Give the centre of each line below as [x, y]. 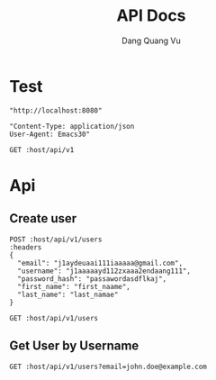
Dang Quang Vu [151, 41]
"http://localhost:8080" [56, 110]
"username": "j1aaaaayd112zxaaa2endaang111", [104, 271]
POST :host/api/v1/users [56, 240]
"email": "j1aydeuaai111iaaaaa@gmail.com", [100, 263]
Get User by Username [74, 346]
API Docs [151, 16]
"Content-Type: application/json [72, 126]
